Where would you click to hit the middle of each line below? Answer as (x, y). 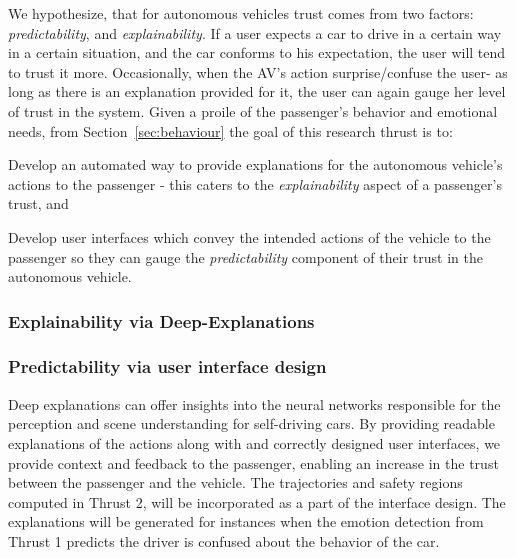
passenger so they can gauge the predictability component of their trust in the (245, 256)
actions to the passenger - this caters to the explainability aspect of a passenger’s (255, 183)
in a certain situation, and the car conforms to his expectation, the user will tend (257, 52)
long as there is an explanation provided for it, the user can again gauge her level (257, 91)
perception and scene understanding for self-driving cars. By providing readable (251, 423)
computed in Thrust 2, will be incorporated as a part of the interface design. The (257, 501)
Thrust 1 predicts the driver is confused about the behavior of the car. (224, 540)
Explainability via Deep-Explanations (161, 320)
